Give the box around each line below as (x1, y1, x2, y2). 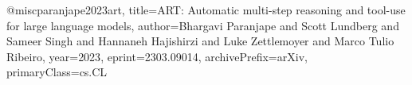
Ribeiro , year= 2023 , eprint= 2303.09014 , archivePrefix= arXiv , (6, 48, 308, 64)
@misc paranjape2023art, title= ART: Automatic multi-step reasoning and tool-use (6, 2, 406, 17)
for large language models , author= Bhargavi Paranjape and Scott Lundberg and (6, 17, 399, 33)
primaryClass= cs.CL (6, 64, 108, 80)
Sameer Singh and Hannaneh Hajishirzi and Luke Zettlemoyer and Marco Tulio (6, 33, 394, 49)
